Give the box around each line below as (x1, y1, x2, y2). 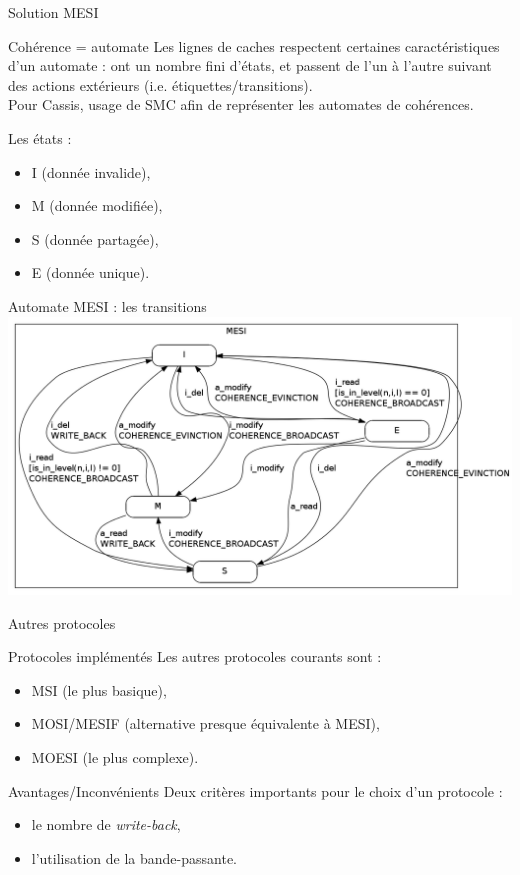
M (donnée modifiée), (31, 195, 163, 216)
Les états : (8, 127, 72, 148)
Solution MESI (8, 2, 99, 22)
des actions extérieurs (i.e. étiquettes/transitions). (8, 74, 313, 95)
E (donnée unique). (31, 262, 150, 283)
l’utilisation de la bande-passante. (31, 847, 237, 868)
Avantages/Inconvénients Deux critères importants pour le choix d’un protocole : (8, 780, 503, 801)
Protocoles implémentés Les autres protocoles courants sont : (8, 646, 382, 667)
